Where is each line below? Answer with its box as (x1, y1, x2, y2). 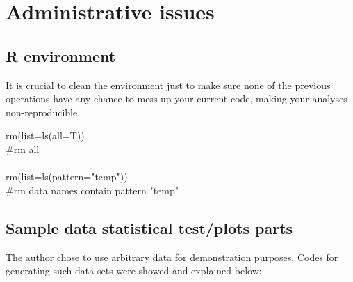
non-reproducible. (6, 104, 81, 119)
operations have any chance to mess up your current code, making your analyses (6, 91, 347, 106)
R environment (6, 45, 116, 66)
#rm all (6, 141, 40, 156)
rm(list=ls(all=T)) (6, 128, 85, 143)
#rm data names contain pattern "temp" (6, 182, 179, 197)
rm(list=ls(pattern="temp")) (6, 169, 128, 184)
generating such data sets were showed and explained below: (6, 263, 262, 278)
